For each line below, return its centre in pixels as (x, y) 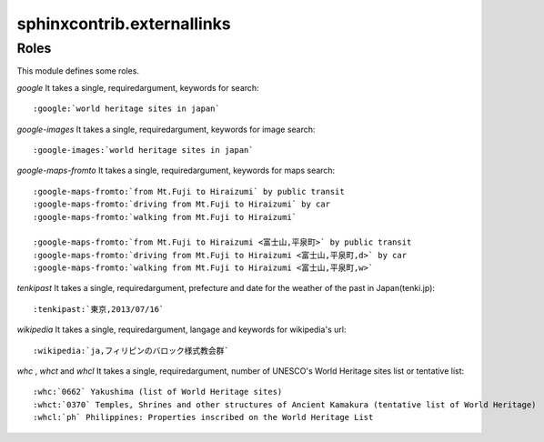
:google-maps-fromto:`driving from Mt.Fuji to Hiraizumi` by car (182, 204)
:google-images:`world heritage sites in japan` (143, 150)
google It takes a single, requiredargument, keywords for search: (138, 87)
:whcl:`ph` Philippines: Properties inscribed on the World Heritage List (203, 417)
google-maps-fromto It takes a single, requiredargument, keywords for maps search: (176, 171)
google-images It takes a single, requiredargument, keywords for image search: (166, 129)
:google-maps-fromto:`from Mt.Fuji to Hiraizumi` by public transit (189, 191)
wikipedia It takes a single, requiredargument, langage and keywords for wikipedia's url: (181, 330)
